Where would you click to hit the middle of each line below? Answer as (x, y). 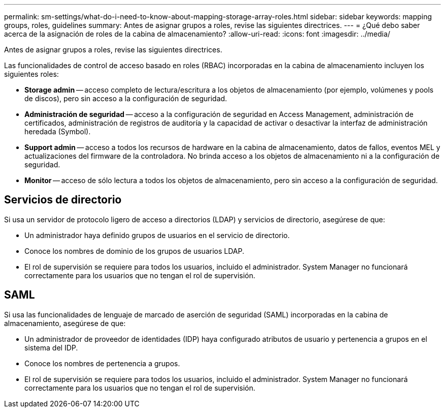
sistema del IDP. (51, 347)
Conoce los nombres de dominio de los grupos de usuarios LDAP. (134, 251)
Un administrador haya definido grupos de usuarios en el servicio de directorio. (157, 235)
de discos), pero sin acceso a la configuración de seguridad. (126, 98)
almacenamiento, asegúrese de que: (65, 323)
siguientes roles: (31, 74)
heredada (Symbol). (58, 131)
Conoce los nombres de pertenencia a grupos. (102, 363)
